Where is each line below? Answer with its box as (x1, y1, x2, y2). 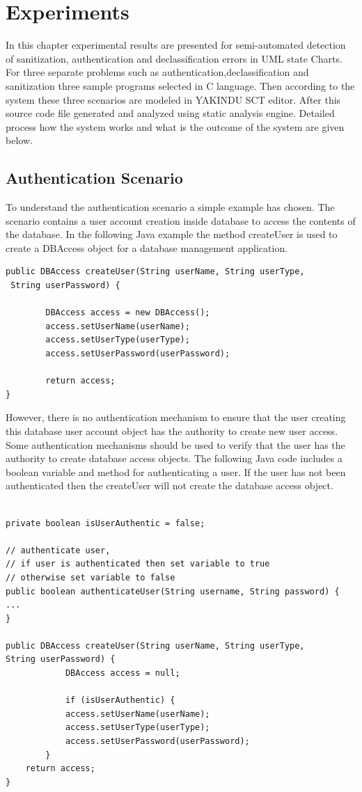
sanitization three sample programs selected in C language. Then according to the (6, 78, 355, 93)
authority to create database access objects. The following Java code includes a (6, 451, 343, 466)
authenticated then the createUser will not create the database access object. (6, 478, 333, 493)
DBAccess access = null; (65, 668, 180, 679)
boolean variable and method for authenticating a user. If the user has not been (6, 464, 346, 479)
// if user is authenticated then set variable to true (6, 559, 270, 569)
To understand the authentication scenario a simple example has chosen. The (6, 200, 335, 214)
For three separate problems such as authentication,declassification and (6, 65, 309, 79)
